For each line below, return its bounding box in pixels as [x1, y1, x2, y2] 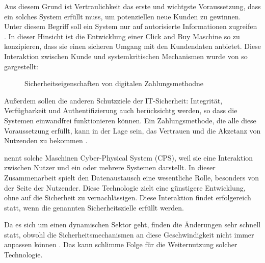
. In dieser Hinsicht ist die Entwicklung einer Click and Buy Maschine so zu [4, 31, 240, 41]
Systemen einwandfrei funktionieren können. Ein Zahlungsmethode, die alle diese [4, 115, 256, 125]
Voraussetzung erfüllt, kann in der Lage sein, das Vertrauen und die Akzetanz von [4, 125, 261, 136]
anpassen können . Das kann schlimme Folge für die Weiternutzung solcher [4, 239, 237, 250]
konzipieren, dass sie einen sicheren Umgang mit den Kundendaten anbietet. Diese [4, 41, 261, 51]
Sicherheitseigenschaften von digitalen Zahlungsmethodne [24, 78, 204, 89]
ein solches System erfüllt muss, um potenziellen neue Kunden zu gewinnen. [4, 11, 241, 21]
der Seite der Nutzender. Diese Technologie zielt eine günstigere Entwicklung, [4, 182, 246, 193]
